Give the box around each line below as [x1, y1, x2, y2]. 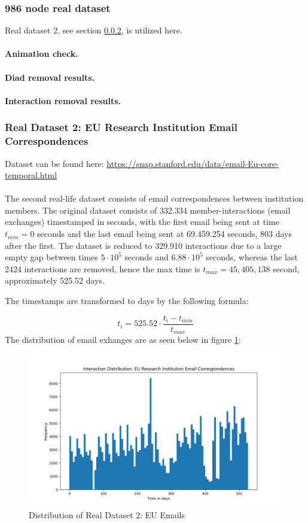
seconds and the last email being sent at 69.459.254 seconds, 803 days [37, 227, 292, 240]
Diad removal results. [5, 71, 95, 83]
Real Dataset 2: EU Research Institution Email [5, 120, 237, 135]
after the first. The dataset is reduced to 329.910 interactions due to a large [5, 239, 282, 251]
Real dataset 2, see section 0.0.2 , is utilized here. [5, 24, 182, 37]
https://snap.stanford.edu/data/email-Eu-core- [106, 157, 279, 169]
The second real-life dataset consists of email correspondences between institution [5, 192, 304, 205]
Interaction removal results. [5, 94, 121, 107]
